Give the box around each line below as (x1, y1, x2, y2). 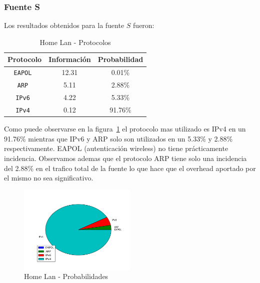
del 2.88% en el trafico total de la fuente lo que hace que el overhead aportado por (4, 162, 256, 173)
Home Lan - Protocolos (39, 36, 111, 47)
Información (48, 54, 91, 64)
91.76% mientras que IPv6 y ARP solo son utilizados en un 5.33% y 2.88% (4, 133, 233, 143)
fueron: (133, 20, 154, 30)
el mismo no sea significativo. (4, 172, 93, 183)
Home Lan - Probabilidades (24, 271, 108, 281)
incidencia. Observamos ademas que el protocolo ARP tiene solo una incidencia (4, 152, 247, 163)
